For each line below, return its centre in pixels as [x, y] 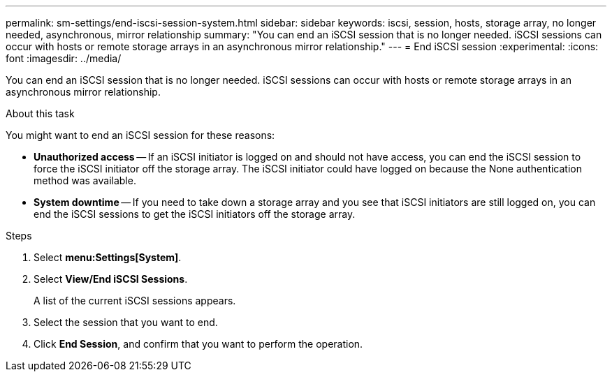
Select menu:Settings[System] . [108, 257]
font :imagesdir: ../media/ [64, 58]
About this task [40, 113]
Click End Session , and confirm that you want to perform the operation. [198, 344]
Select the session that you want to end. [126, 322]
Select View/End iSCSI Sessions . [111, 279]
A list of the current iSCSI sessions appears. [135, 301]
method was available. [85, 180]
